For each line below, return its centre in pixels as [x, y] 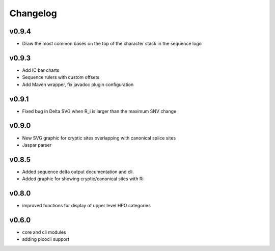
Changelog [33, 13]
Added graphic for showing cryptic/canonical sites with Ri [83, 179]
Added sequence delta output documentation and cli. [78, 172]
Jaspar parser [37, 145]
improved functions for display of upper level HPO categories [87, 206]
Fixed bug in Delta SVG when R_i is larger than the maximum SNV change [99, 111]
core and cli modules [44, 232]
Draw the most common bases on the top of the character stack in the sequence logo [112, 44]
